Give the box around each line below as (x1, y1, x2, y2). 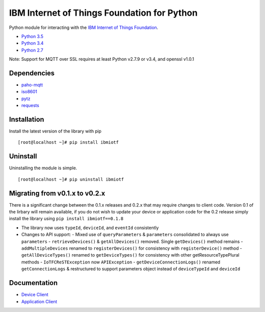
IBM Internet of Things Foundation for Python (9, 7, 198, 18)
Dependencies (9, 69, 55, 77)
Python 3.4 (21, 40, 44, 46)
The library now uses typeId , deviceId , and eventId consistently (21, 225, 159, 231)
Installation (9, 115, 44, 124)
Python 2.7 (21, 47, 44, 53)
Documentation (9, 279, 58, 287)
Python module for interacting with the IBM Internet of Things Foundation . (9, 25, 159, 30)
